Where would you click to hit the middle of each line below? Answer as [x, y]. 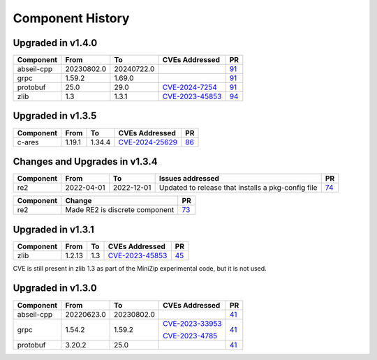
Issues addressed [189, 179]
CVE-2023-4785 [190, 336]
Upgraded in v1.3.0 [55, 288]
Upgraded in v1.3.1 [53, 229]
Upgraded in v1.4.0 [55, 43]
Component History [71, 18]
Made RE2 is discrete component [120, 210]
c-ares [28, 142]
